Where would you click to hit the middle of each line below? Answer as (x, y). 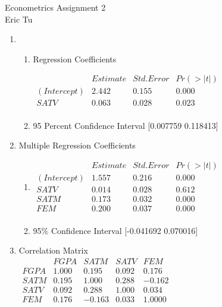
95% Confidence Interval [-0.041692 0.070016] (115, 230)
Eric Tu (19, 19)
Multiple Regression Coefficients (77, 145)
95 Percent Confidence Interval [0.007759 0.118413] (126, 125)
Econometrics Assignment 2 (55, 7)
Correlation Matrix (53, 250)
